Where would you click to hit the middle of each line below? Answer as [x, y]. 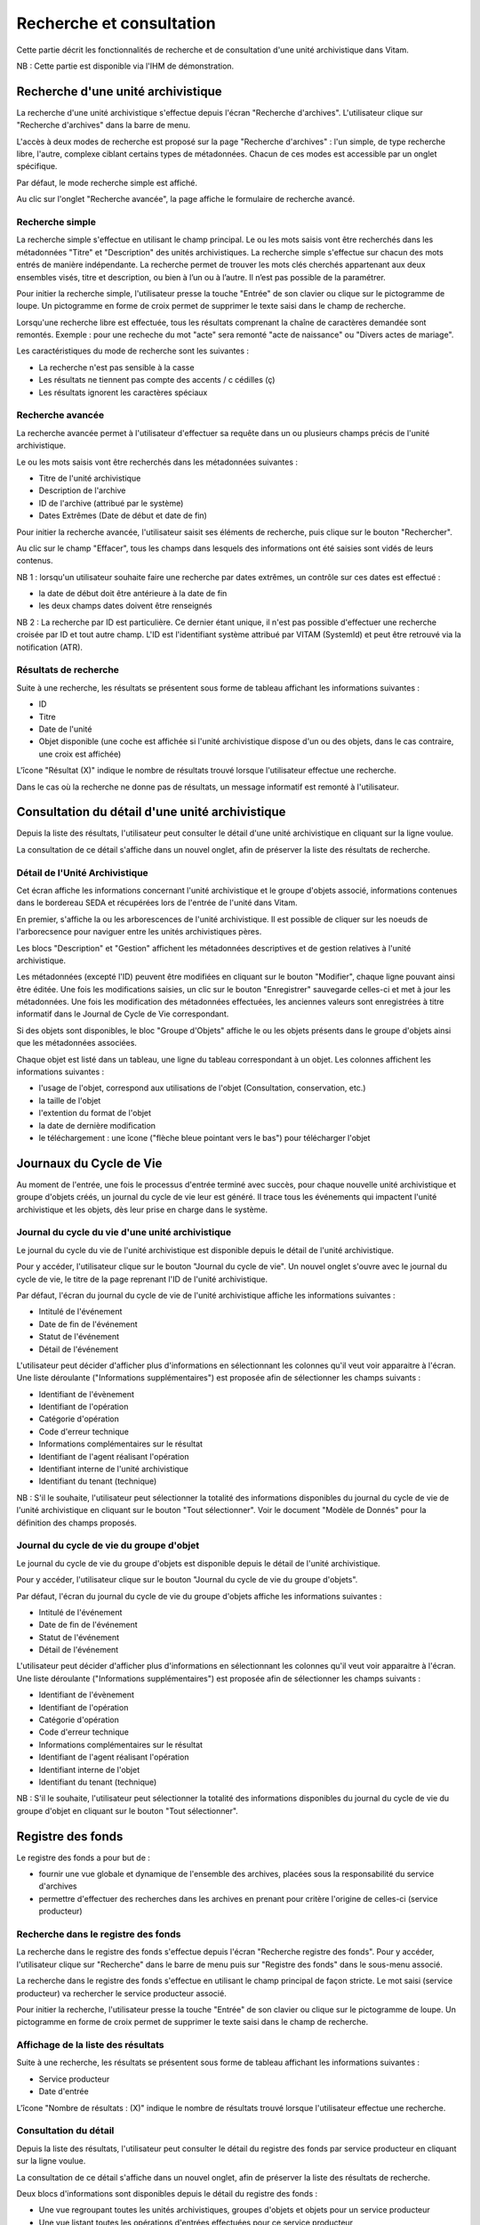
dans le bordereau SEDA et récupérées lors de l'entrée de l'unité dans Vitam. [157, 902]
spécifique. [37, 166]
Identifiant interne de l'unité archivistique [114, 1469]
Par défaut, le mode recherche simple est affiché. [107, 182]
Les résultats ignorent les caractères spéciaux [123, 392]
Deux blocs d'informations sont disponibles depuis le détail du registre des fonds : [167, 2193]
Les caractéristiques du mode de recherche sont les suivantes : [132, 351]
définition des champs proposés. [76, 1523]
